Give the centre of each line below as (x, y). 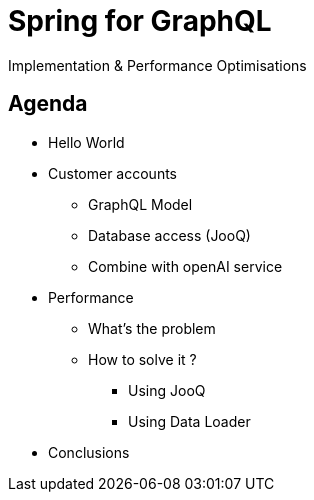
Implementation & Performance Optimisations (157, 65)
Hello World (86, 142)
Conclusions (89, 452)
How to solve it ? (142, 359)
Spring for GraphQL (140, 21)
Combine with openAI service (185, 266)
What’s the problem (152, 328)
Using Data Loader (189, 421)
